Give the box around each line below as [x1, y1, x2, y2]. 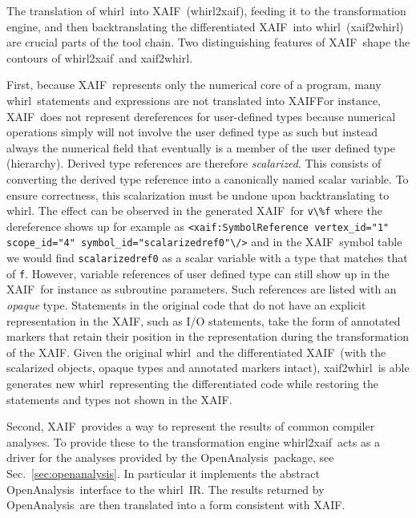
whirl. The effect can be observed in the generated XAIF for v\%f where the [6, 202, 382, 219]
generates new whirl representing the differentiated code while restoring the [6, 374, 379, 391]
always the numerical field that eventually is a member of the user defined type [6, 139, 395, 156]
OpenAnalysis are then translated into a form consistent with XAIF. [6, 496, 345, 513]
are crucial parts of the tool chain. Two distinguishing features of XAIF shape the [6, 34, 410, 51]
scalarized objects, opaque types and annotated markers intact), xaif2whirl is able [6, 359, 410, 376]
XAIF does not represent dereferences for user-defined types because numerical [6, 107, 396, 124]
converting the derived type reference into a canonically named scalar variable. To [6, 170, 409, 187]
